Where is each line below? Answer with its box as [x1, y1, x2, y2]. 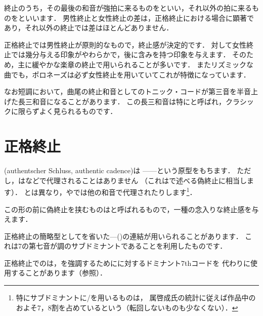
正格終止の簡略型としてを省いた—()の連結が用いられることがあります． [4, 230, 243, 241]
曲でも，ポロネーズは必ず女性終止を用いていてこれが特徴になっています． [4, 69, 250, 80]
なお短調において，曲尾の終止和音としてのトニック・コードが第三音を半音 [4, 86, 251, 97]
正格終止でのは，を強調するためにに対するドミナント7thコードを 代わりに [4, 257, 250, 268]
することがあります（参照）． [11, 267, 107, 278]
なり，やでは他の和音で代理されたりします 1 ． [45, 185, 197, 197]
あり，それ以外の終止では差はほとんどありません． [4, 22, 173, 33]
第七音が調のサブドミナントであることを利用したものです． [28, 241, 227, 251]
